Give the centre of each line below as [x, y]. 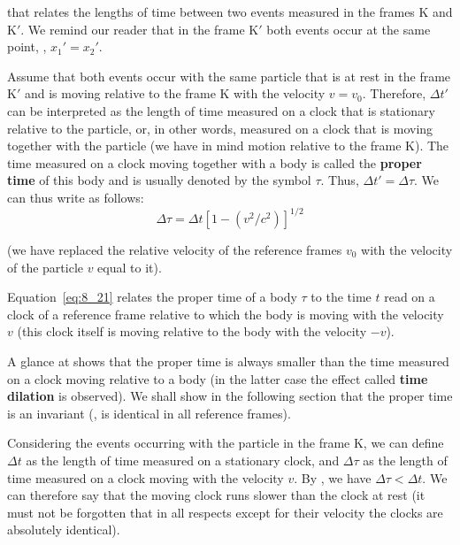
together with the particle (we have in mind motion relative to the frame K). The [228, 146]
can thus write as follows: [76, 197]
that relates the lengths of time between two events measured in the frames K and [230, 12]
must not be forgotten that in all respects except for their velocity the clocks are [225, 512]
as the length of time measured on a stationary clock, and [183, 460]
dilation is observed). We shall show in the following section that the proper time [230, 396]
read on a [410, 297]
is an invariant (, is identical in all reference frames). [149, 413]
